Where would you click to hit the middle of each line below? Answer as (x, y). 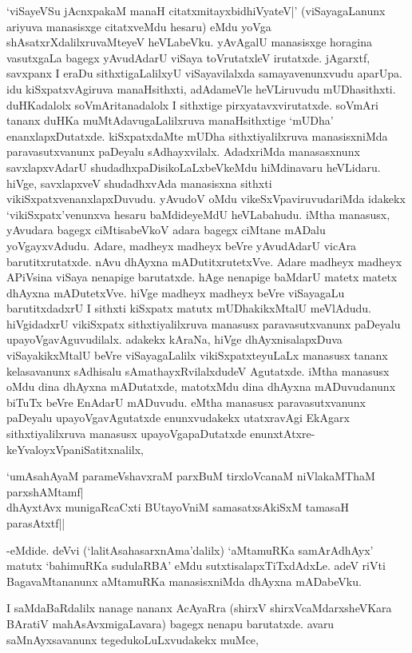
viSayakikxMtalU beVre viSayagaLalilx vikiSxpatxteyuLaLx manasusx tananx (197, 355)
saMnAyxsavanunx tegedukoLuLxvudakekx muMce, (133, 639)
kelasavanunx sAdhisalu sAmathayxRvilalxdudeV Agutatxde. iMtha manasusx (198, 370)
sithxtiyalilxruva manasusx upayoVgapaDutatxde (127, 434)
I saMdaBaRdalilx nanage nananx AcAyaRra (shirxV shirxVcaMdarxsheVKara (199, 608)
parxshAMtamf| (45, 491)
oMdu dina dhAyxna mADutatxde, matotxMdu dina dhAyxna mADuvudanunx (201, 386)
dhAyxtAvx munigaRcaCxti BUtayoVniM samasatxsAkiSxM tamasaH (178, 507)
